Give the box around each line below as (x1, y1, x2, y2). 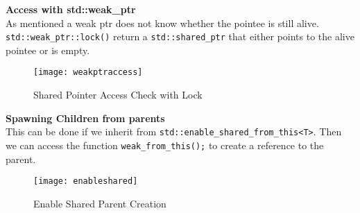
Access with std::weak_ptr (6, 2, 136, 16)
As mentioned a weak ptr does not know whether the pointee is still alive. (6, 15, 319, 30)
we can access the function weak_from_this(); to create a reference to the (6, 137, 324, 152)
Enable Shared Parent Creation (33, 196, 166, 210)
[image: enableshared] (33, 176, 138, 187)
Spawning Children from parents (6, 110, 165, 125)
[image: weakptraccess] (33, 67, 143, 78)
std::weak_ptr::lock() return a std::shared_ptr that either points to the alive (6, 29, 354, 44)
